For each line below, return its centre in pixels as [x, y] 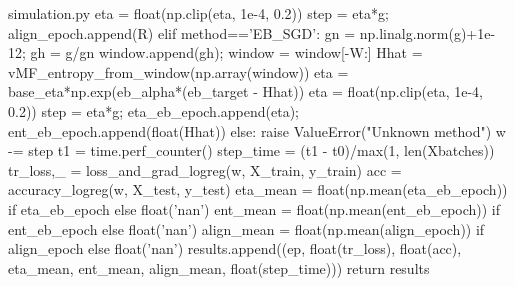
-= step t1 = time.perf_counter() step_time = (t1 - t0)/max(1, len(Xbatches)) [251, 150]
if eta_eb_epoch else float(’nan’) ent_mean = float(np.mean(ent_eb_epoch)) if [254, 208]
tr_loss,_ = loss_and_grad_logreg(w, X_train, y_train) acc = [205, 169]
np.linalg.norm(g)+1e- [427, 32]
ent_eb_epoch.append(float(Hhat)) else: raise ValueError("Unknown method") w [257, 130]
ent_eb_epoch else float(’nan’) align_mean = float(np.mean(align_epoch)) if [246, 228]
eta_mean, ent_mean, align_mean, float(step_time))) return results [219, 267]
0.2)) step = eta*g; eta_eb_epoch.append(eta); [153, 110]
